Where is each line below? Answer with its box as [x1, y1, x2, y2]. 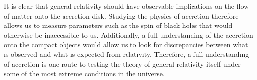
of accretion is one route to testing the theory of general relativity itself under [4, 58, 241, 69]
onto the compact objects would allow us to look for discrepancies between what [4, 39, 248, 50]
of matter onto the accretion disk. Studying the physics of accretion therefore [4, 10, 239, 21]
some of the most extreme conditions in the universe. [4, 68, 165, 79]
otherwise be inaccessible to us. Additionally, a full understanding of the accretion [4, 29, 253, 40]
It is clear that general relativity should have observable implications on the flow [4, 1, 249, 11]
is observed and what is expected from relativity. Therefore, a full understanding [4, 49, 249, 59]
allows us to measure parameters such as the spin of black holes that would [4, 20, 233, 30]
